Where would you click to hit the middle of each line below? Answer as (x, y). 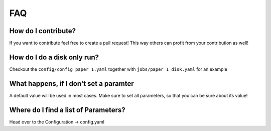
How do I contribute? (43, 31)
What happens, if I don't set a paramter (72, 84)
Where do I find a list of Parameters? (67, 110)
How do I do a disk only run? (54, 57)
